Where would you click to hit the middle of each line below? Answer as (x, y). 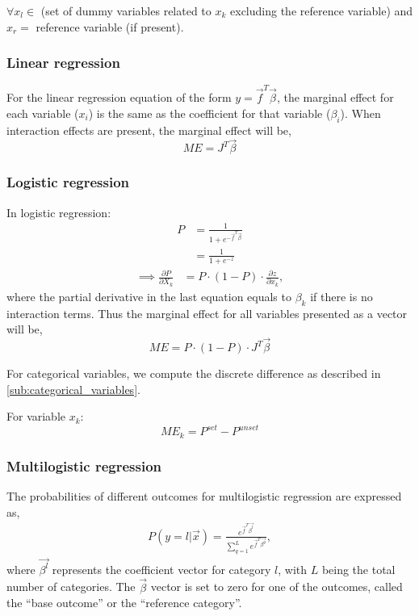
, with (293, 569)
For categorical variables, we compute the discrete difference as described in (194, 373)
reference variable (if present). (110, 26)
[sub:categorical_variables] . (73, 389)
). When (360, 113)
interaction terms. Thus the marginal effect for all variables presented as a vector (207, 313)
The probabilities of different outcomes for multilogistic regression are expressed (204, 495)
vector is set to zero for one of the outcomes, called (277, 587)
